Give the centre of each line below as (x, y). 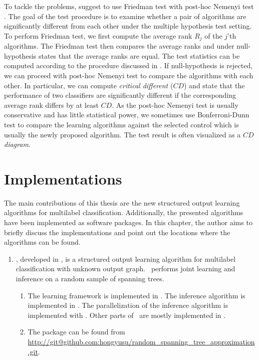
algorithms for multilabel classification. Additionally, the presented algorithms (124, 212)
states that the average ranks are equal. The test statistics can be (139, 55)
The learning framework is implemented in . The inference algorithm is (137, 295)
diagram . (17, 144)
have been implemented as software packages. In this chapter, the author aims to (128, 222)
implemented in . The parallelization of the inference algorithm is (128, 305)
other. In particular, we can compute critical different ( (89, 85)
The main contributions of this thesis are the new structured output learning (122, 202)
